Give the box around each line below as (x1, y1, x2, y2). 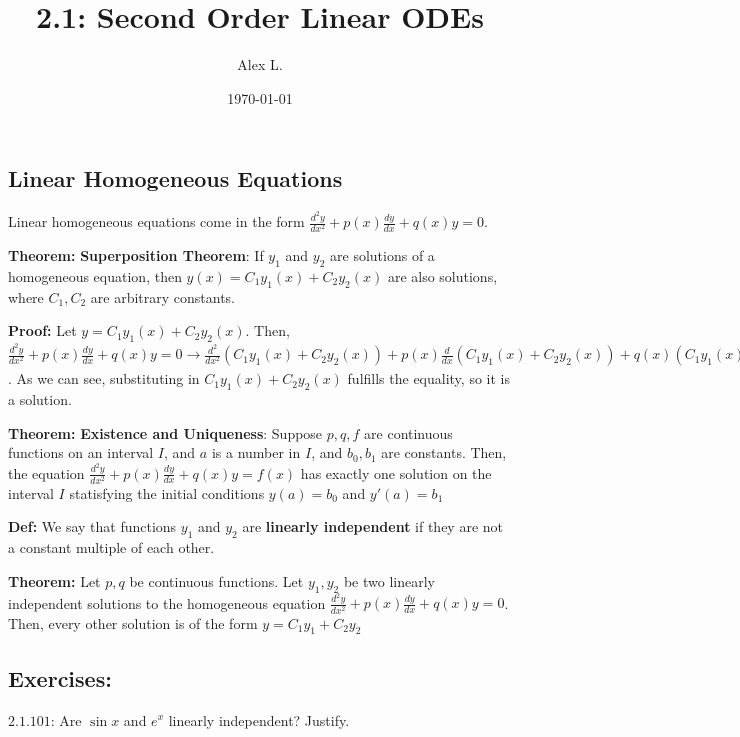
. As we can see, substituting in (8, 368, 200, 389)
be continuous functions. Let (129, 570, 304, 591)
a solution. (8, 388, 72, 409)
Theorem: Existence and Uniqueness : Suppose (8, 422, 323, 443)
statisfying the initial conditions (69, 482, 265, 503)
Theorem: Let (8, 570, 101, 591)
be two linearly (343, 570, 435, 591)
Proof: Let (8, 320, 77, 341)
